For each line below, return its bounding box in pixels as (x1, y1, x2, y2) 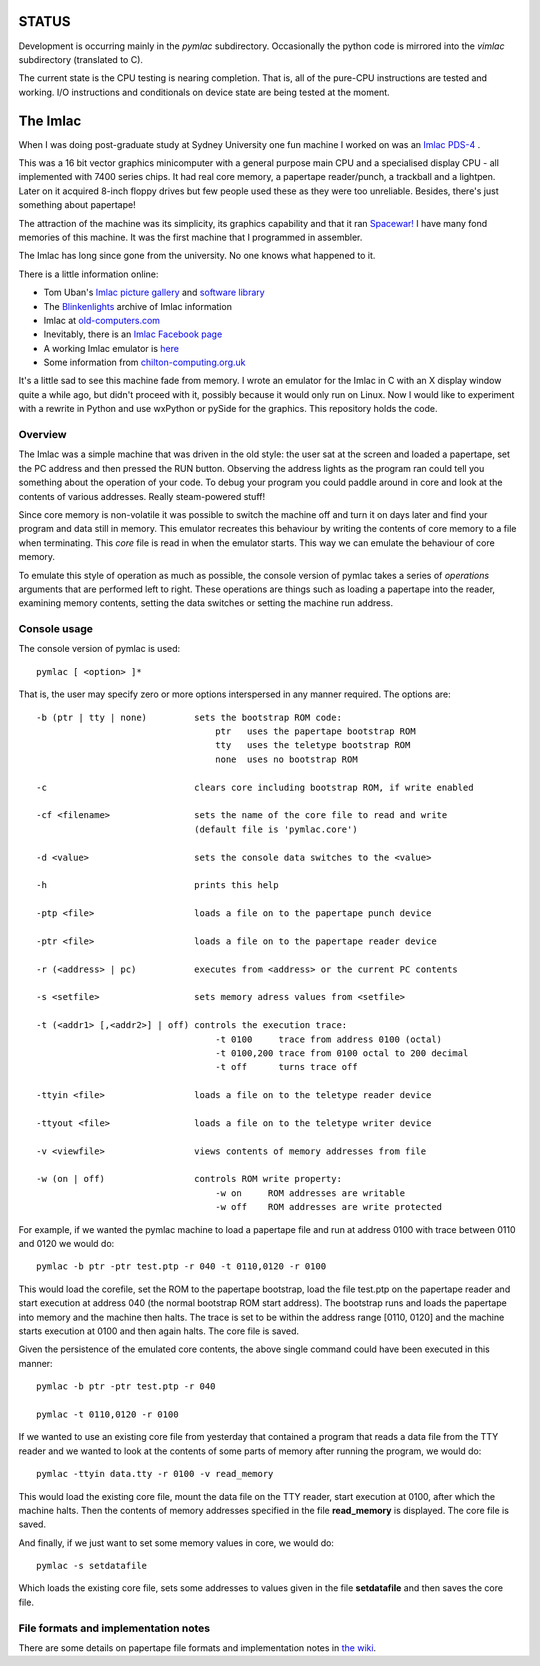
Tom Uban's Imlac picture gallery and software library (43, 286, 265, 299)
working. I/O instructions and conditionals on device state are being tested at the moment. (18, 86, 390, 98)
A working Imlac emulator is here (43, 342, 180, 354)
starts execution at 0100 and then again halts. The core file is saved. (18, 1325, 300, 1337)
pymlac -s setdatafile (36, 1560, 148, 1572)
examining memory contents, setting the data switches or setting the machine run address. (18, 597, 394, 609)
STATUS (18, 13, 71, 30)
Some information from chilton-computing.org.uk (43, 356, 246, 369)
